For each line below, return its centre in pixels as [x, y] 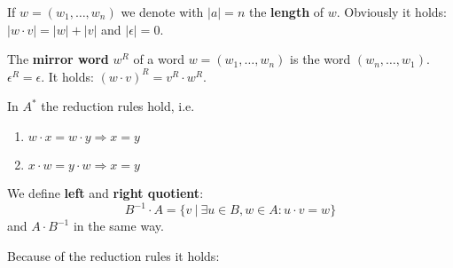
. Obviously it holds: [391, 12]
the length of [286, 12]
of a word [159, 59]
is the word [320, 59]
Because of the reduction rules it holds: [113, 255]
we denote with [162, 12]
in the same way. [118, 226]
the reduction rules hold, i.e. [118, 106]
